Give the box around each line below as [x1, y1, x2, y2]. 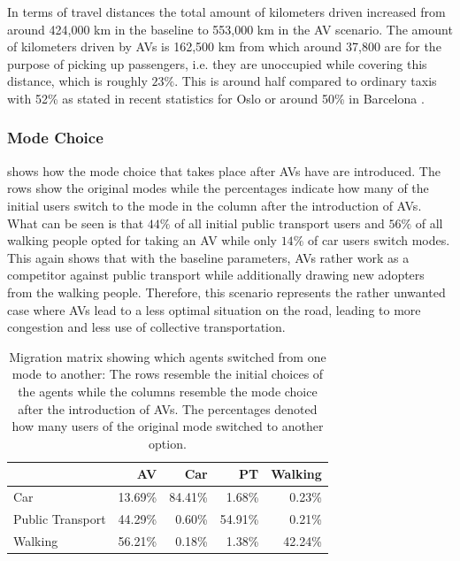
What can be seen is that [7, 213, 144, 232]
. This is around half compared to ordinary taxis [174, 72, 437, 90]
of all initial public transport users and [174, 213, 385, 232]
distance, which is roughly [7, 72, 148, 90]
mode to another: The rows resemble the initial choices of [11, 365, 324, 383]
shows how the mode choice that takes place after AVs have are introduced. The [7, 161, 441, 180]
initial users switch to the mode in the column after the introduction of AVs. [7, 196, 422, 214]
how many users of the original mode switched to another [11, 417, 324, 435]
